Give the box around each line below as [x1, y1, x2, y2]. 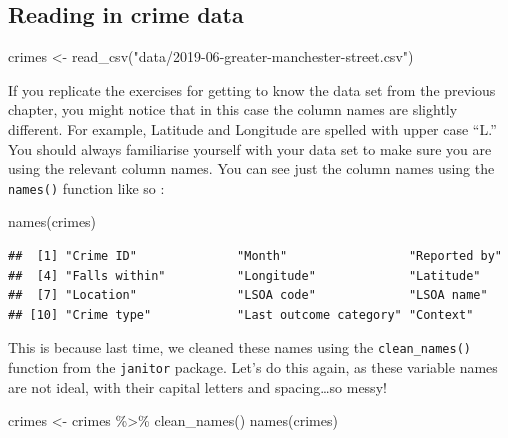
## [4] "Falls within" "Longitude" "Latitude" [8, 268, 481, 283]
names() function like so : [8, 177, 165, 198]
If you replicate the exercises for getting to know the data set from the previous [8, 79, 496, 100]
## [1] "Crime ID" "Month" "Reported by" [8, 249, 502, 264]
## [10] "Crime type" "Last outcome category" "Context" [8, 307, 474, 322]
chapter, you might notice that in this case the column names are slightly [8, 99, 458, 120]
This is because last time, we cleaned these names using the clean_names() [8, 337, 471, 358]
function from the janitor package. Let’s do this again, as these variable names [8, 357, 498, 378]
